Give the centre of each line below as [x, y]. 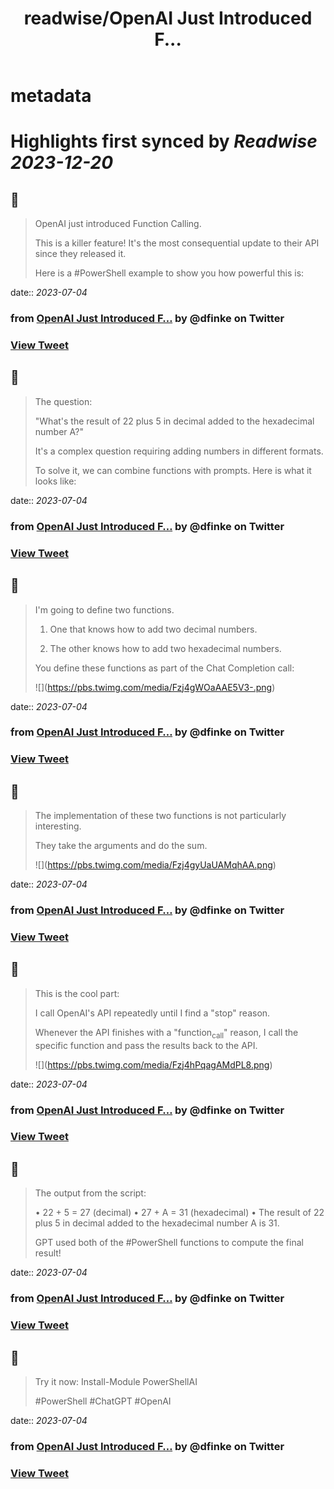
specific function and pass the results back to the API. [146, 1045]
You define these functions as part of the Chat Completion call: [164, 668]
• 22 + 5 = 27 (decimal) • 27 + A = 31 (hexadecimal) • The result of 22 [179, 1213]
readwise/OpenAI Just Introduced [168, 18]
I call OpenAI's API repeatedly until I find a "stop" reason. [152, 1013]
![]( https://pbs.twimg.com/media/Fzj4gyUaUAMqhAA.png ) [155, 865]
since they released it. [80, 254]
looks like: [55, 481]
